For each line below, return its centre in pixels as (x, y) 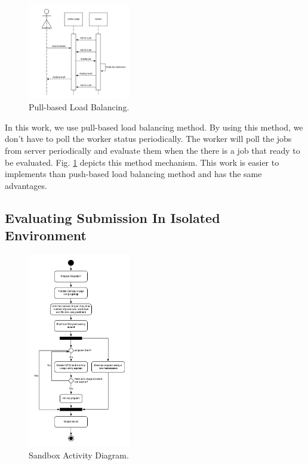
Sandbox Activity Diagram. (79, 455)
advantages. (26, 185)
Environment (46, 235)
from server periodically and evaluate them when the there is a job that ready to (153, 150)
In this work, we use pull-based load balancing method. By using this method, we (154, 127)
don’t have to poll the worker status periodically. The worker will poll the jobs (148, 139)
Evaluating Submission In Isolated (113, 217)
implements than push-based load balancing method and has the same (133, 174)
